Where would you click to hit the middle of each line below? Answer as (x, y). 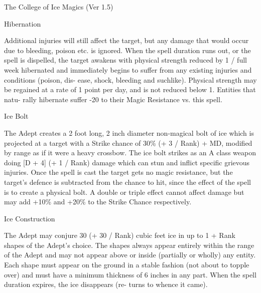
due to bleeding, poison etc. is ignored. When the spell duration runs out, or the (127, 50)
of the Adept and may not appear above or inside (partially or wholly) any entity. (130, 255)
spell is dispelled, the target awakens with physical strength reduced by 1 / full (125, 60)
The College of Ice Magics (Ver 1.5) (59, 7)
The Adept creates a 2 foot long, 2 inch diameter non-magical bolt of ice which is (129, 132)
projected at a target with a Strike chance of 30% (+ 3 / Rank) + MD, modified (128, 142)
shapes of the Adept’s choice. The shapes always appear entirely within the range (129, 245)
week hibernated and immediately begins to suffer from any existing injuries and (128, 69)
